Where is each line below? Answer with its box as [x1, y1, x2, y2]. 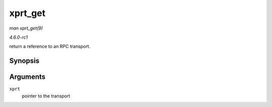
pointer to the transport [22, 93, 71, 99]
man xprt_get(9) [9, 25, 43, 31]
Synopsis [9, 57, 40, 65]
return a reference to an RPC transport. [9, 43, 91, 50]
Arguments [9, 73, 46, 81]
